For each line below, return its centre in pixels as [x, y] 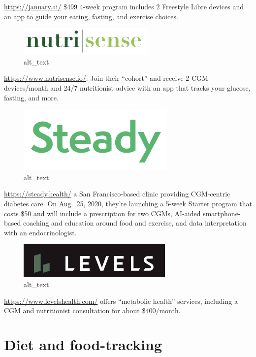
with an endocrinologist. [40, 232]
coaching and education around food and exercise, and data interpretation [135, 223]
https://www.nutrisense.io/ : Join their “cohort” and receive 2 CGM [106, 78]
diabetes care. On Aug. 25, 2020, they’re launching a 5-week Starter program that [128, 203]
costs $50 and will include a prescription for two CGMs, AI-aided [102, 213]
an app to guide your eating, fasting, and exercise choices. [91, 16]
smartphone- [222, 213]
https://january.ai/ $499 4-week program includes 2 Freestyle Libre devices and [124, 6]
